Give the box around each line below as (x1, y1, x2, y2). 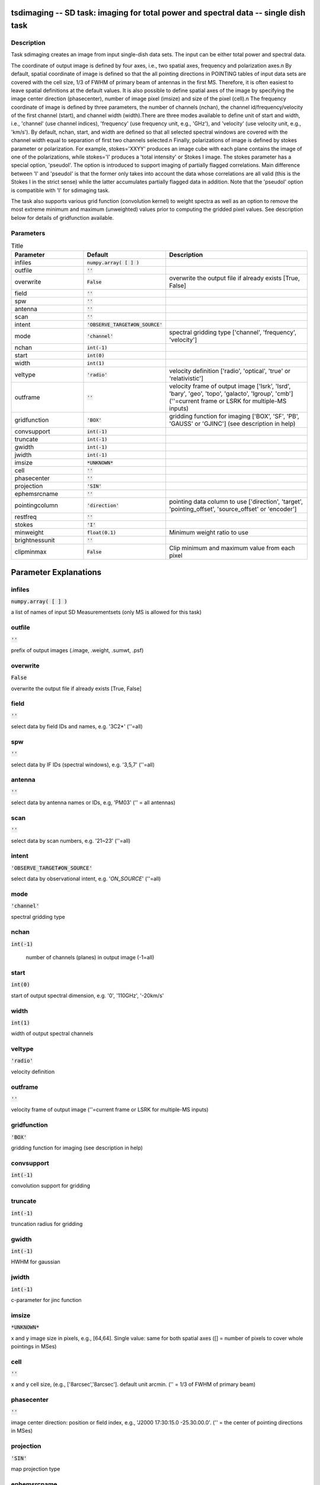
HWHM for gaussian (11, 1258, 60, 1265)
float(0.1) (87, 529, 117, 536)
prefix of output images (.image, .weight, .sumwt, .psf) (11, 646, 144, 653)
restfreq (14, 513, 37, 521)
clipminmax (14, 548, 47, 556)
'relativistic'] (169, 374, 204, 383)
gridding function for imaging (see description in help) (11, 1144, 143, 1151)
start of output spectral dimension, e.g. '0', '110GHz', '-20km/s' (11, 992, 164, 999)
